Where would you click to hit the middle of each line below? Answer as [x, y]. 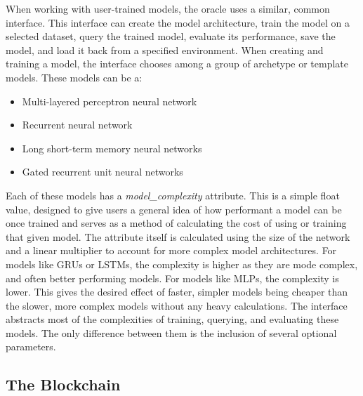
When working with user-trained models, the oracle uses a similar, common [168, 8]
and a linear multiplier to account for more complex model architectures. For [171, 250]
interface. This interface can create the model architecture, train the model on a [178, 22]
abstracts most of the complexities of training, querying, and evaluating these [172, 319]
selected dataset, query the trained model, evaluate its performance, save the [171, 36]
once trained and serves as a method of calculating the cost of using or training [176, 223]
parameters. [31, 346]
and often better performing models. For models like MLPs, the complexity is [172, 278]
